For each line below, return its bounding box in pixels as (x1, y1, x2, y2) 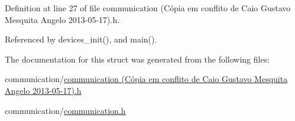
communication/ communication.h (5, 104, 126, 116)
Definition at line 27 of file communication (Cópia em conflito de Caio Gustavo (5, 2, 291, 14)
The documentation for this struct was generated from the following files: (5, 53, 270, 65)
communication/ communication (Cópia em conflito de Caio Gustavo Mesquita (5, 73, 288, 85)
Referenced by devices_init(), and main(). (5, 33, 157, 45)
